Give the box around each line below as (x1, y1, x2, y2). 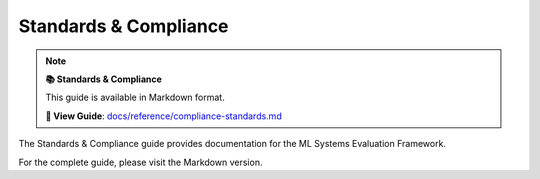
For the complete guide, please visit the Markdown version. (18, 156, 263, 168)
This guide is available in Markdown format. (45, 91, 225, 104)
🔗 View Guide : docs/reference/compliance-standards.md (45, 110, 282, 122)
